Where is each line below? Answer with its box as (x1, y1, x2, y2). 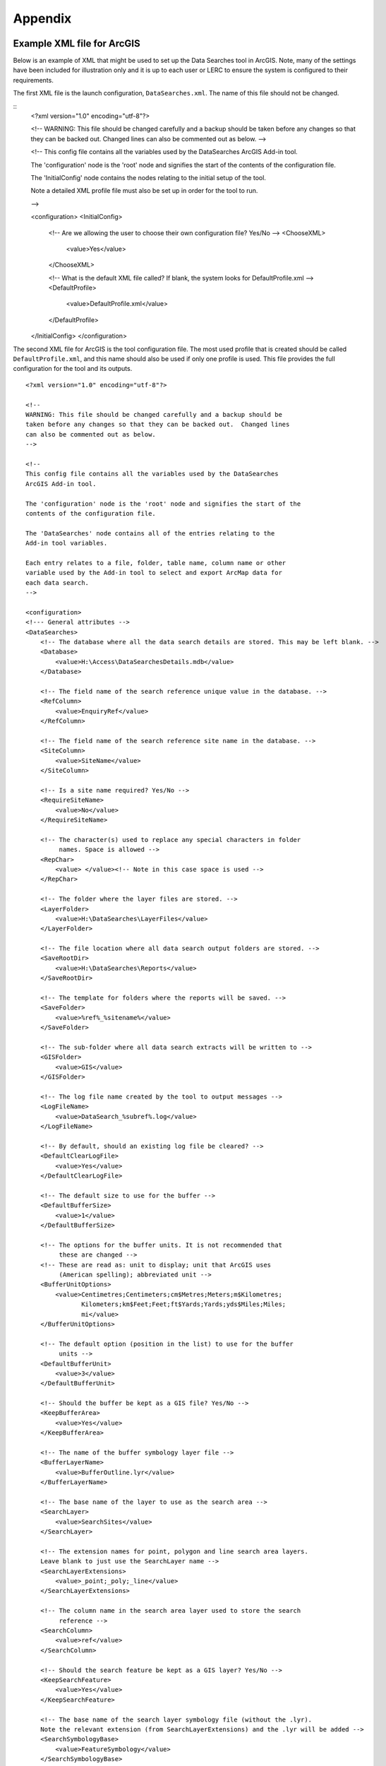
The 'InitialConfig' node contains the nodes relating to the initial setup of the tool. (30, 173, 266, 182)
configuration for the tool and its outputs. (13, 365, 133, 373)
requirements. (13, 76, 54, 84)
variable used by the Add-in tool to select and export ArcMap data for (25, 569, 282, 577)
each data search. (25, 579, 90, 586)
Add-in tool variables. (25, 539, 108, 547)
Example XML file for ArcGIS (13, 37, 140, 49)
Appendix (13, 11, 72, 26)
